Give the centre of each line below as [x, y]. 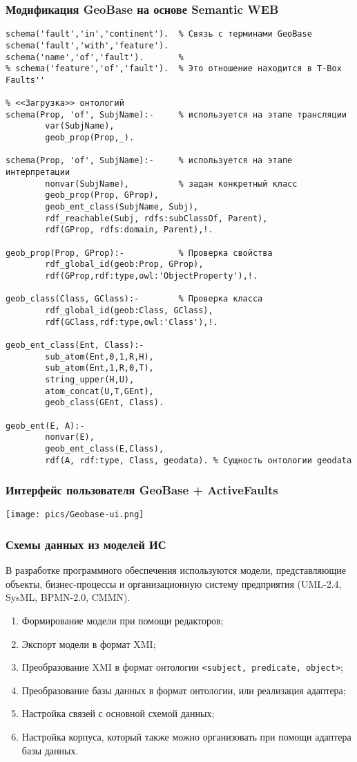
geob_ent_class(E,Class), [105, 448]
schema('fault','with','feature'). [87, 45]
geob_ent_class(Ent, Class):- [75, 345]
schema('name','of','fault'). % [95, 57]
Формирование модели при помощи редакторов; [123, 621]
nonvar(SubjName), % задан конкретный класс [171, 184]
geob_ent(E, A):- [45, 426]
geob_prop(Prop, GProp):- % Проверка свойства [139, 253]
